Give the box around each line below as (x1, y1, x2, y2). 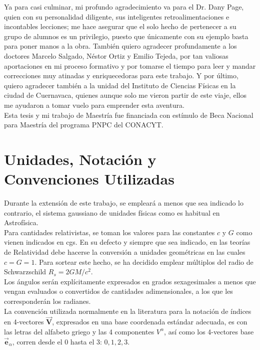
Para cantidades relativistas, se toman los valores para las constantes (4, 227, 215, 237)
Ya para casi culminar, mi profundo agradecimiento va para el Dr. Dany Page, (4, 2, 244, 12)
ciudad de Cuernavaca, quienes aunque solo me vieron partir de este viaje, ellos (4, 90, 246, 100)
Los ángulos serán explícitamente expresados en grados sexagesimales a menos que (4, 276, 256, 286)
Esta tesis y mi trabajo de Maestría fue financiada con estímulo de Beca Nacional (4, 109, 253, 120)
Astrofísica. (4, 217, 38, 228)
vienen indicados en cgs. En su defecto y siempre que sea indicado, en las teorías (4, 237, 250, 247)
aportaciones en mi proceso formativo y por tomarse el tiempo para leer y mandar (4, 60, 256, 71)
